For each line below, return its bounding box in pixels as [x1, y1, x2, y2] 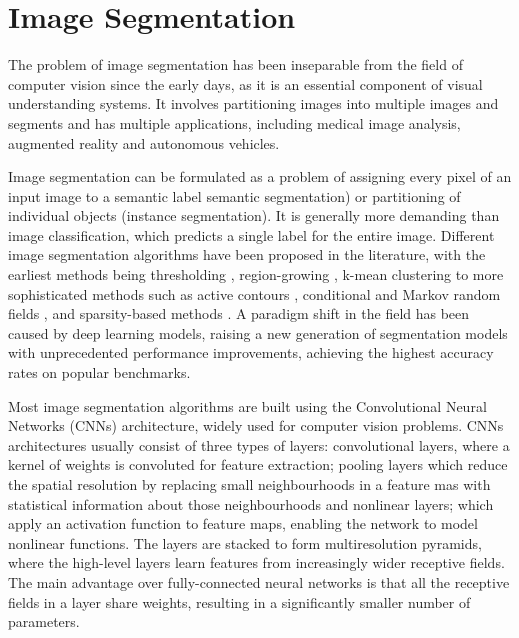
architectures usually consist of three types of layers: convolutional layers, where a [8, 434, 510, 455]
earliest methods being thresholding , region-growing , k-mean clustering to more [8, 264, 504, 285]
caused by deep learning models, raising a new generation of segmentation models [8, 322, 508, 343]
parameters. [8, 611, 80, 632]
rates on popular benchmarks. [8, 362, 191, 383]
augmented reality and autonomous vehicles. [8, 132, 280, 153]
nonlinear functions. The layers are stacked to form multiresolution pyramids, [8, 532, 482, 553]
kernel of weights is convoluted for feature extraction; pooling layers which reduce [8, 454, 508, 475]
